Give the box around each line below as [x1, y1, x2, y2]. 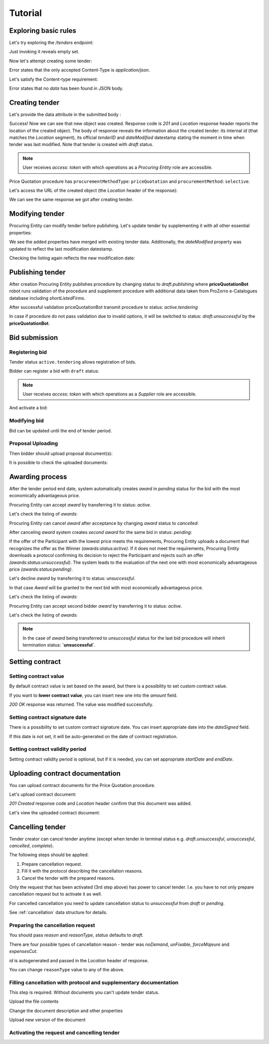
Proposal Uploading [9, 440, 58, 447]
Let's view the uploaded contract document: [9, 809, 101, 815]
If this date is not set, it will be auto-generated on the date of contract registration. [9, 733, 178, 739]
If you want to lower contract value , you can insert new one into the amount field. [9, 692, 178, 698]
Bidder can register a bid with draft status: [9, 368, 99, 374]
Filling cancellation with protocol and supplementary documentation [9, 979, 179, 986]
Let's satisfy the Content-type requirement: [9, 76, 98, 82]
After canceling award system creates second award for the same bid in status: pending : [9, 529, 192, 535]
